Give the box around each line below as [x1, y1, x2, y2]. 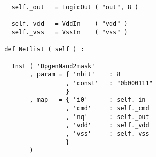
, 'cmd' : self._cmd [66, 104, 149, 112]
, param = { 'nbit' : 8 [29, 71, 121, 78]
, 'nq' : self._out [66, 113, 149, 121]
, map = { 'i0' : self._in [29, 96, 146, 104]
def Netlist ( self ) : [4, 46, 84, 53]
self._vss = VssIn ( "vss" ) [11, 28, 128, 36]
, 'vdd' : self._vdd [66, 122, 149, 129]
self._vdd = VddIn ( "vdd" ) [11, 20, 128, 28]
